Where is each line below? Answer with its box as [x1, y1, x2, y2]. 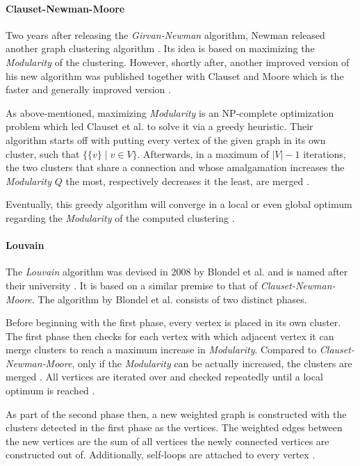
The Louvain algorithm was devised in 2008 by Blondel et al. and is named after [6, 264, 348, 279]
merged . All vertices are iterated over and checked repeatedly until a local [6, 369, 323, 384]
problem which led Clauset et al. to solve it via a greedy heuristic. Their [6, 119, 313, 134]
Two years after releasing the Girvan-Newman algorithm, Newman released [6, 27, 325, 42]
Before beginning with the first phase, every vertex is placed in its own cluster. [6, 315, 341, 330]
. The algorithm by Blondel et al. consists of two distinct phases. [31, 291, 307, 306]
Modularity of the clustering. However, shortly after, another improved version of [6, 54, 350, 69]
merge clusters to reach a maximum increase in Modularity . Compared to [6, 342, 317, 357]
